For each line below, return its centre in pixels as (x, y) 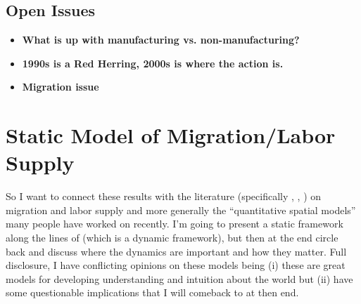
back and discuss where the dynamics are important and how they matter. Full (176, 251)
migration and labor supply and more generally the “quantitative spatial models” (181, 210)
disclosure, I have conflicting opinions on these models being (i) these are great (176, 265)
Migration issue (61, 87)
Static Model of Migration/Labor (171, 135)
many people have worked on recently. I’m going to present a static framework (175, 224)
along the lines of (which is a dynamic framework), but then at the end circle (172, 238)
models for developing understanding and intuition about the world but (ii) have (179, 278)
